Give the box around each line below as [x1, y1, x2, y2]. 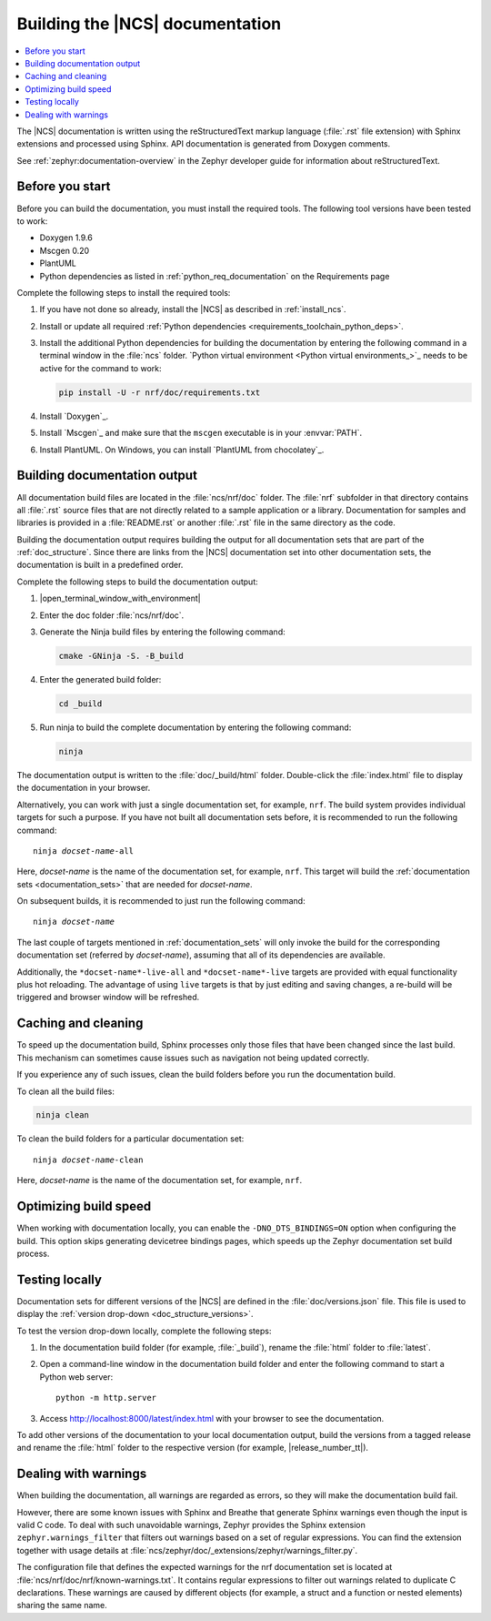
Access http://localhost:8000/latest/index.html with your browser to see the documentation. [39, 1413, 385, 1423]
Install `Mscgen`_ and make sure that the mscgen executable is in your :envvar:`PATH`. [39, 428, 363, 439]
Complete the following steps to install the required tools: [16, 287, 231, 298]
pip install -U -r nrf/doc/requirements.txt [58, 387, 261, 398]
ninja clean [35, 1110, 90, 1120]
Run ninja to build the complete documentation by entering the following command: [39, 722, 352, 733]
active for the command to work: [39, 362, 162, 373]
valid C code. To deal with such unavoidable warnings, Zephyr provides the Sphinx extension [16, 1520, 366, 1531]
